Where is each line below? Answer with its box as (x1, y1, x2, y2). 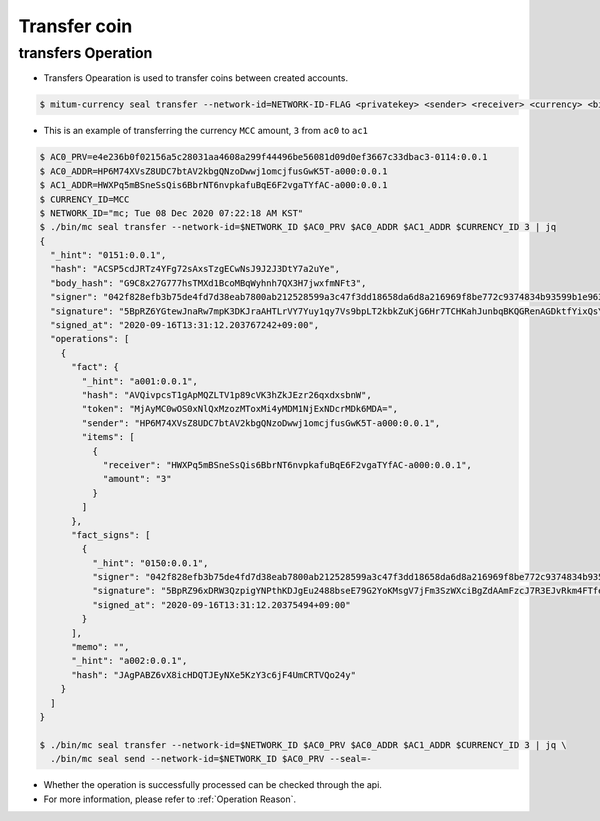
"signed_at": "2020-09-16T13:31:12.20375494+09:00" (91, 599, 351, 610)
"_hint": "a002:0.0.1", (71, 655, 188, 667)
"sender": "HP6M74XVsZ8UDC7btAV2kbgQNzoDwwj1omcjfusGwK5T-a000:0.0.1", (81, 417, 441, 429)
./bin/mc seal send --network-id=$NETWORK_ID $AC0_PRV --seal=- (50, 753, 372, 765)
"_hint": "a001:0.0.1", (81, 375, 199, 387)
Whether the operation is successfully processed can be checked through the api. (43, 779, 382, 791)
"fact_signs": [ (71, 529, 151, 540)
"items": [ (81, 431, 135, 443)
